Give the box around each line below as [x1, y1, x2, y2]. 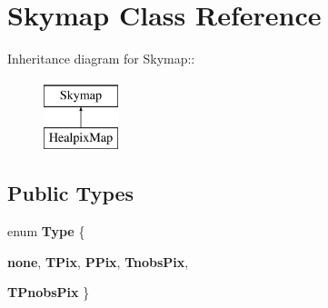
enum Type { [7, 222, 85, 241]
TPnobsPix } [7, 283, 90, 302]
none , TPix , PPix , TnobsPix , [7, 252, 189, 271]
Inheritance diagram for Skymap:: [7, 49, 195, 68]
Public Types [7, 179, 134, 207]
